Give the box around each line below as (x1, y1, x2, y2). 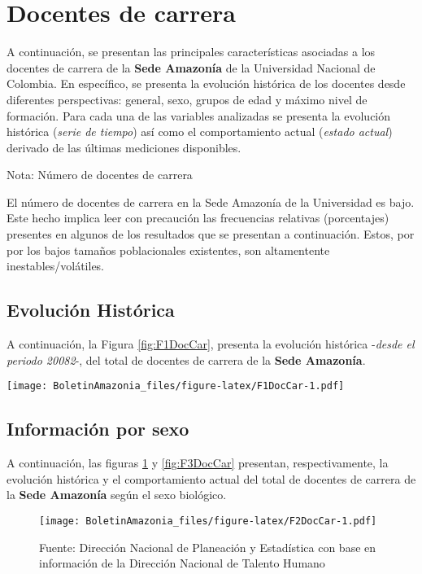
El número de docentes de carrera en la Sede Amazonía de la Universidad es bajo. (7, 193, 415, 210)
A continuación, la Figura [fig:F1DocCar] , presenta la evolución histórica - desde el (7, 335, 415, 353)
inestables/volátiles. (7, 257, 105, 274)
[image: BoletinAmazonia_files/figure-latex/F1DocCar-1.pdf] (7, 380, 345, 392)
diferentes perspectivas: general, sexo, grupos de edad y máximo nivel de (7, 90, 368, 107)
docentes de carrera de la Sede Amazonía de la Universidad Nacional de (7, 59, 376, 76)
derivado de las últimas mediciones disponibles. (7, 138, 241, 156)
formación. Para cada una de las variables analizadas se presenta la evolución (7, 107, 391, 124)
